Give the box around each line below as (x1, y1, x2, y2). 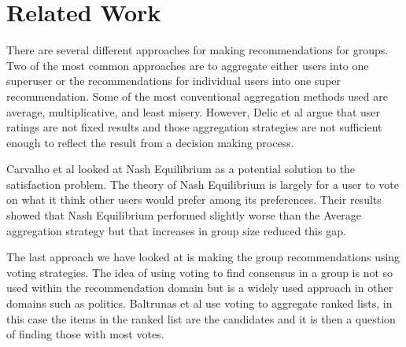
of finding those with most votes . (6, 326, 164, 342)
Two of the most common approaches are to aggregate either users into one (6, 57, 369, 73)
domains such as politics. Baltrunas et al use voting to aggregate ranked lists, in (6, 295, 393, 312)
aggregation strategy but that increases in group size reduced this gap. (6, 222, 346, 238)
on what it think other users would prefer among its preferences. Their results (6, 191, 382, 208)
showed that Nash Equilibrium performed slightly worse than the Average (6, 207, 362, 223)
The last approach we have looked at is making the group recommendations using (6, 249, 400, 265)
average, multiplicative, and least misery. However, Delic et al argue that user (6, 103, 381, 120)
